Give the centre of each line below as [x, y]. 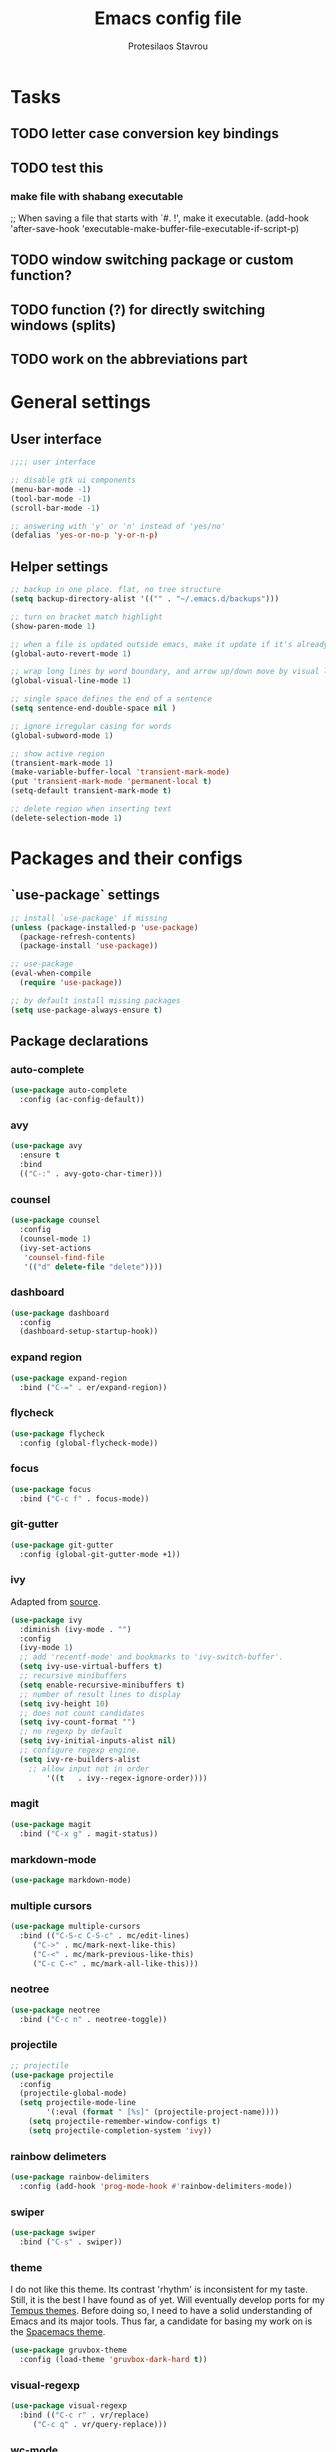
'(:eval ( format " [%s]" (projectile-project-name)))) [163, 2112]
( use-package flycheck [57, 1433]
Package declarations [79, 1041]
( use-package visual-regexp [69, 2406]
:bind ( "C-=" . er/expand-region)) [93, 1387]
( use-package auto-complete [69, 1090]
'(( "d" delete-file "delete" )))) [93, 1267]
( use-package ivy [46, 1620]
